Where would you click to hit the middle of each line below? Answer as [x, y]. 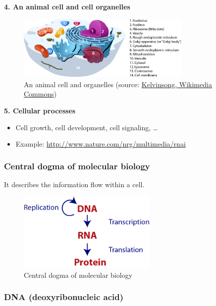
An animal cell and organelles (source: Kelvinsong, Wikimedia [118, 84]
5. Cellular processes [40, 110]
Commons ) [40, 94]
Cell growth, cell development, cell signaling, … [87, 127]
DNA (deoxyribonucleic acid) [64, 297]
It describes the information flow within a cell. [74, 184]
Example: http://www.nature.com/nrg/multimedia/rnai [101, 144]
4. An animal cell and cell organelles [67, 6]
